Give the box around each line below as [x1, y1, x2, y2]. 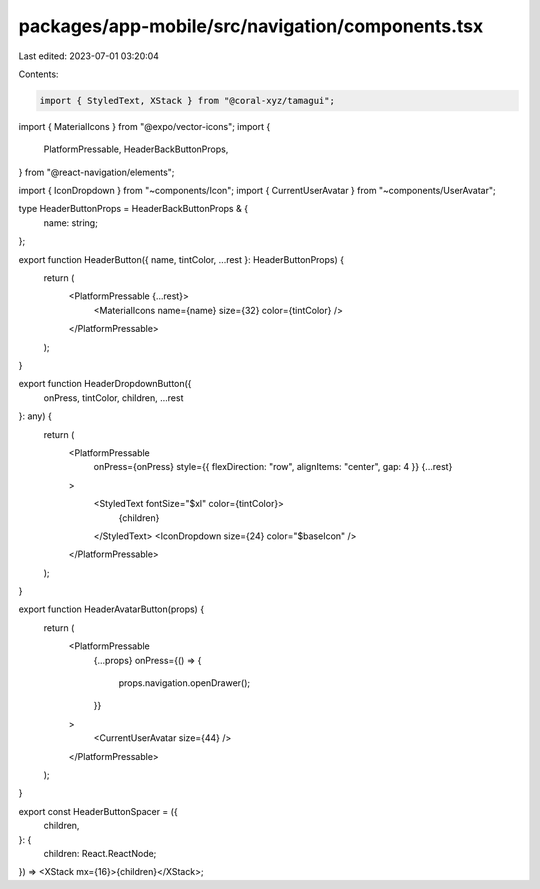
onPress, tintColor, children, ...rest [43, 391, 184, 404]
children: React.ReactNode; [43, 847, 157, 859]
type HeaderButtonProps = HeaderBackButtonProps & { [18, 203, 249, 215]
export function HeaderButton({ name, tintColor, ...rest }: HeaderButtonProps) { [18, 253, 345, 265]
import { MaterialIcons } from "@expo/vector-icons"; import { [18, 120, 271, 132]
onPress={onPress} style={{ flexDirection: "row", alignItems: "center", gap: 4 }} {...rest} [93, 461, 453, 473]
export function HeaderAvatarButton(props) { [18, 603, 205, 615]
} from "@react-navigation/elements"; [18, 166, 175, 178]
